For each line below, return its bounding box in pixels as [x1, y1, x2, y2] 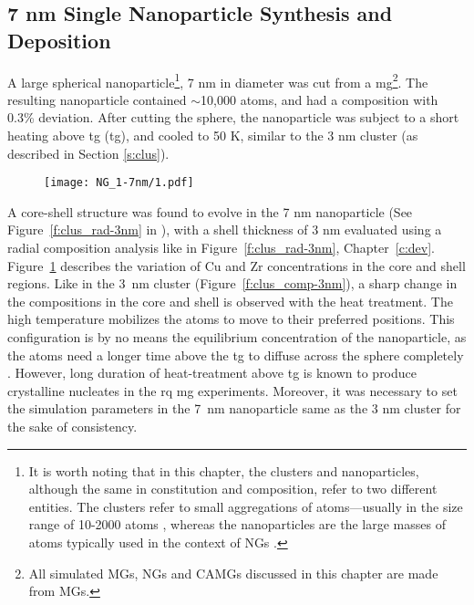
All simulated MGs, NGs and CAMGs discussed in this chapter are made [28, 563, 438, 582]
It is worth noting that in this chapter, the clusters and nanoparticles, [28, 461, 419, 480]
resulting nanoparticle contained [7, 89, 187, 109]
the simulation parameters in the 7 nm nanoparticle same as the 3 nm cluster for [7, 399, 461, 418]
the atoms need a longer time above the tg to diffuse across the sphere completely [7, 345, 464, 364]
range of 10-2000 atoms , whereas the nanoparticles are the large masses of [28, 515, 446, 534]
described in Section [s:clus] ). [7, 143, 170, 162]
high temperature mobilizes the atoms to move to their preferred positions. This [7, 309, 455, 329]
